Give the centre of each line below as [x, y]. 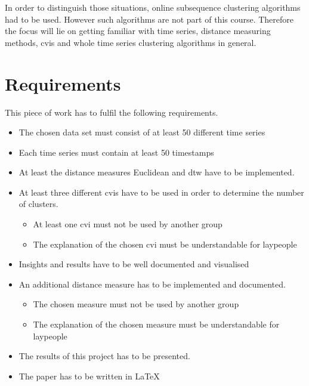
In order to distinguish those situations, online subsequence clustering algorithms [153, 7]
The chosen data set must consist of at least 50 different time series [142, 132]
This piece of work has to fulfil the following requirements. [112, 112]
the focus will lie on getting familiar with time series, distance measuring [138, 31]
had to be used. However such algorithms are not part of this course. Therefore [149, 19]
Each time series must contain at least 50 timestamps [116, 152]
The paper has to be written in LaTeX [89, 376]
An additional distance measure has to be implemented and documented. [152, 284]
